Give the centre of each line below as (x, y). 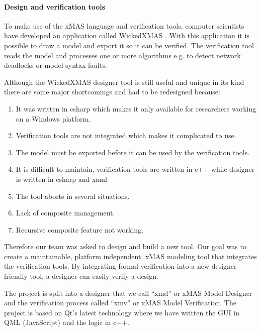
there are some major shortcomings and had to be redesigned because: (112, 92)
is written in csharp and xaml (61, 179)
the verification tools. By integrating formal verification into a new (107, 266)
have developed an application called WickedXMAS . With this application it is (127, 35)
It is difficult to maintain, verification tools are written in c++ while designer (135, 169)
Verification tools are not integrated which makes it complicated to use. (126, 135)
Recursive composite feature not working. (80, 229)
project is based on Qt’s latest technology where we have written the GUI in (122, 312)
